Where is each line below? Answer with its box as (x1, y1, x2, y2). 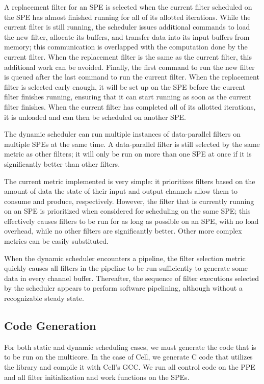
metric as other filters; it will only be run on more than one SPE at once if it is (4, 148, 252, 159)
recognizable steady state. (4, 293, 84, 303)
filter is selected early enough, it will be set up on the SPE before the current (4, 81, 246, 92)
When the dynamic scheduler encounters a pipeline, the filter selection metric (4, 252, 246, 263)
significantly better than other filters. (4, 158, 120, 169)
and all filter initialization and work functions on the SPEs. (4, 371, 190, 382)
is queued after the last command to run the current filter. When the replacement (4, 71, 259, 82)
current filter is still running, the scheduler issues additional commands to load (4, 21, 250, 32)
